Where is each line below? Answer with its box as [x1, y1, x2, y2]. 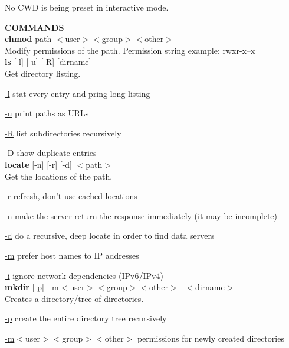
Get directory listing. [5, 67, 81, 79]
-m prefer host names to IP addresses [5, 249, 139, 261]
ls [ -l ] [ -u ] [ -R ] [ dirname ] [5, 56, 91, 68]
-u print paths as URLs [5, 107, 89, 119]
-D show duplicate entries [5, 147, 97, 159]
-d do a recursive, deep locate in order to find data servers [5, 229, 215, 242]
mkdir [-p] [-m [5, 281, 59, 293]
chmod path [5, 32, 52, 45]
